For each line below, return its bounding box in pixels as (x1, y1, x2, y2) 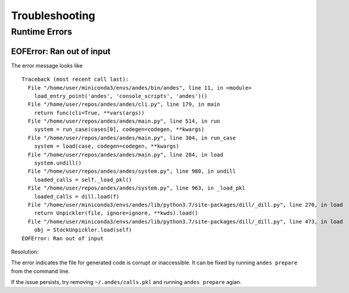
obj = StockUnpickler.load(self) (33, 227, 133, 233)
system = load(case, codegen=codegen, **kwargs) (33, 143, 179, 149)
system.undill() (33, 160, 82, 167)
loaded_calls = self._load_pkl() (33, 176, 133, 183)
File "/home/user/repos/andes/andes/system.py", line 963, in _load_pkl (27, 185, 246, 191)
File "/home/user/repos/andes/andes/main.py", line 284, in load (27, 151, 224, 158)
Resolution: (11, 248, 39, 255)
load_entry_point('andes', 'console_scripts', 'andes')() (33, 93, 208, 99)
